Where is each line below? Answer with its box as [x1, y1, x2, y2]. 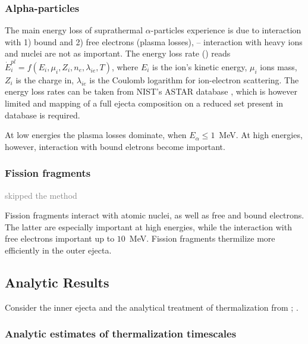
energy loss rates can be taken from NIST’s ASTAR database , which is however [5, 85, 297, 98]
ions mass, [260, 60, 297, 73]
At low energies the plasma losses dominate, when [5, 129, 187, 141]
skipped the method [5, 189, 77, 201]
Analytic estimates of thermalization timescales [5, 326, 237, 341]
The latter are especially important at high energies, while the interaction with [5, 220, 292, 233]
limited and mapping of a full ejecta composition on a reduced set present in [5, 96, 284, 109]
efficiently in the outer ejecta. [5, 243, 112, 256]
